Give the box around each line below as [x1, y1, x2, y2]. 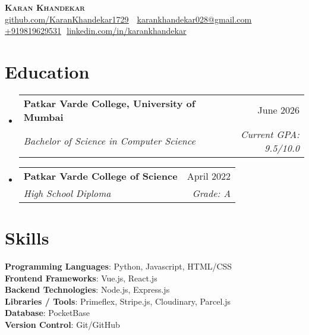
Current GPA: [241, 127, 299, 141]
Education [5, 59, 90, 83]
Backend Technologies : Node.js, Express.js [5, 283, 170, 296]
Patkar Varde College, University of [23, 96, 196, 110]
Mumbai [23, 109, 64, 124]
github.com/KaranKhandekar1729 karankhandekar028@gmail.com [5, 12, 252, 25]
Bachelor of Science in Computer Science [23, 134, 196, 148]
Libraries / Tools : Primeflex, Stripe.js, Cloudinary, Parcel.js [5, 295, 231, 307]
